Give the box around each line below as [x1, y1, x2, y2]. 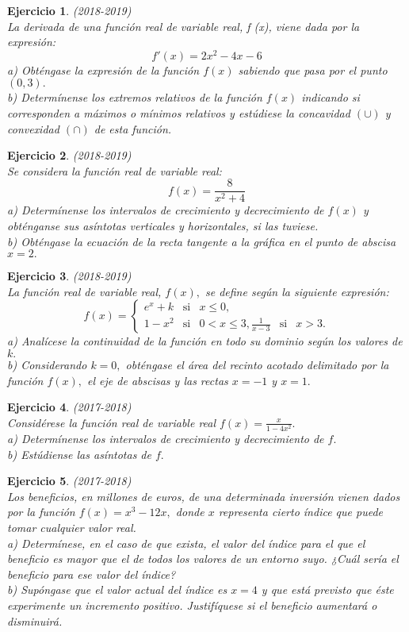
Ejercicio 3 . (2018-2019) [7, 268, 132, 284]
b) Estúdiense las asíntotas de [7, 445, 151, 462]
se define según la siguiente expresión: [204, 283, 389, 299]
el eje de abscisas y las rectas [87, 372, 228, 388]
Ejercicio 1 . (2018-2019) [7, 2, 132, 18]
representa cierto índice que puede [218, 503, 384, 520]
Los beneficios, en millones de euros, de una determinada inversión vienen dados [7, 487, 400, 504]
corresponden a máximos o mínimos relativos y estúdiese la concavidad [7, 105, 350, 121]
